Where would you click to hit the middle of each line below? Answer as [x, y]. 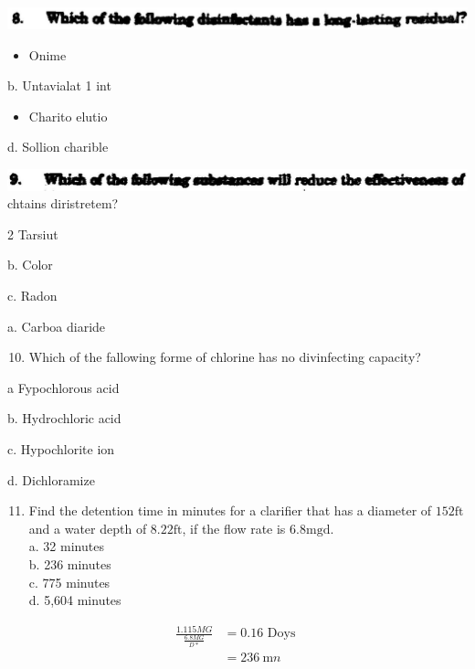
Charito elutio [68, 116]
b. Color [30, 265]
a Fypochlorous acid [63, 387]
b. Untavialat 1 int [59, 85]
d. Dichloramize [51, 479]
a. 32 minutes [66, 546]
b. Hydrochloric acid [64, 418]
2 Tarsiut [33, 234]
